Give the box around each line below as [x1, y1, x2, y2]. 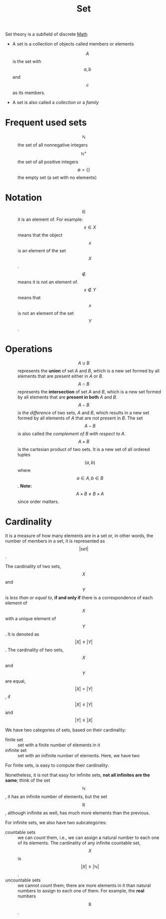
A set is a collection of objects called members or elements [12, 41, 135, 47]
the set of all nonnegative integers [17, 142, 88, 148]
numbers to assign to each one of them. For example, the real [17, 887, 145, 893]
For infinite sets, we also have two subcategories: [5, 819, 107, 825]
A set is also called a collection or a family [12, 100, 99, 106]
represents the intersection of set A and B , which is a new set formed [17, 388, 161, 394]
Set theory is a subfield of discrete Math [5, 31, 88, 38]
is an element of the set [17, 247, 66, 253]
